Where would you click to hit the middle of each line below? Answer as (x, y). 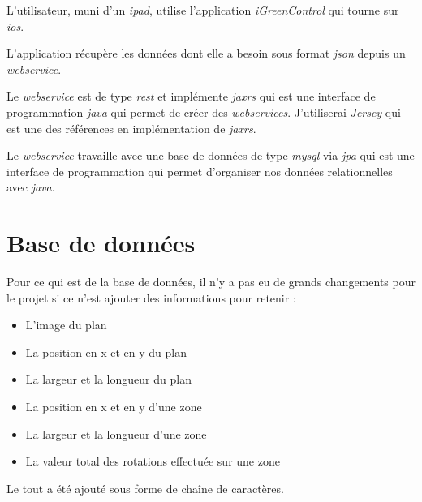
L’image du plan (66, 325)
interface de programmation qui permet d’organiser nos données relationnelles (200, 171)
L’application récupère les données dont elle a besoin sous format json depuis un (206, 53)
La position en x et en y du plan (106, 352)
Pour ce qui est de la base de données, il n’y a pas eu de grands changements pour (211, 282)
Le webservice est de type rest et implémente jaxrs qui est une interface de (191, 96)
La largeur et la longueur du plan (108, 379)
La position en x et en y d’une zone (114, 407)
